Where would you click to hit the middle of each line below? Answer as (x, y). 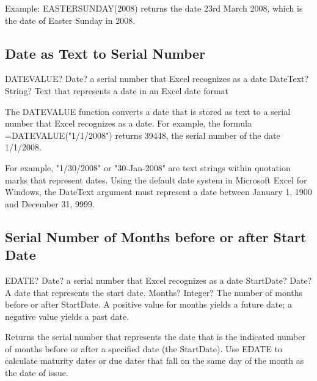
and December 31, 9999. (50, 203)
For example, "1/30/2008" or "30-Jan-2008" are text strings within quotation (148, 167)
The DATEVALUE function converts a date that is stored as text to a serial (148, 111)
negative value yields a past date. (67, 316)
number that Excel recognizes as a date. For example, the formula (128, 123)
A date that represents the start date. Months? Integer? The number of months (154, 292)
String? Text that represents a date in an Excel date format (117, 90)
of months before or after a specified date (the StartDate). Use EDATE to (144, 348)
